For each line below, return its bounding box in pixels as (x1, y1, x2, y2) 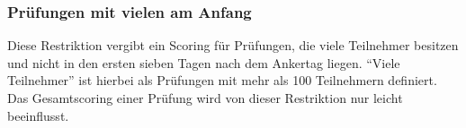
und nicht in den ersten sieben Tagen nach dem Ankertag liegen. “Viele (7, 53, 400, 72)
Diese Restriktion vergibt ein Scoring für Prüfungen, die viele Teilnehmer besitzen (7, 36, 459, 55)
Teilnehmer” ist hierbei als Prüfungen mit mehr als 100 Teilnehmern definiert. (7, 71, 437, 90)
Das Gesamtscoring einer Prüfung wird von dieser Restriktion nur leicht (7, 89, 403, 107)
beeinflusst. (7, 106, 69, 124)
